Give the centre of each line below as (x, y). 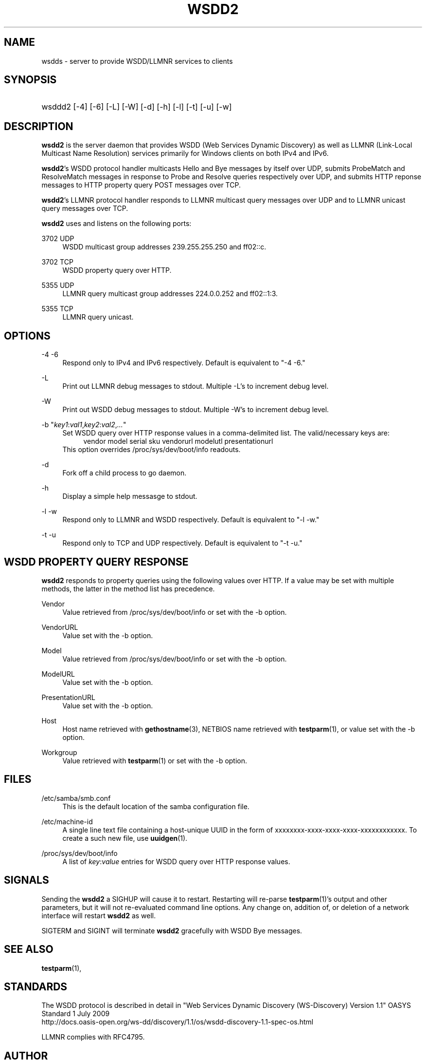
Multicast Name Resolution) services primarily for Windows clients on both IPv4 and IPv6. (185, 153)
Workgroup (59, 752)
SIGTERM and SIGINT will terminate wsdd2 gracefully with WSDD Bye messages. (172, 930)
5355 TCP (57, 309)
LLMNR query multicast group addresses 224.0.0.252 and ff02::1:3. (170, 294)
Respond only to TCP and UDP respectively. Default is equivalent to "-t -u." (182, 543)
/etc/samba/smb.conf (76, 798)
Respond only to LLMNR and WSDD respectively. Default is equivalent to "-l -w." (191, 520)
